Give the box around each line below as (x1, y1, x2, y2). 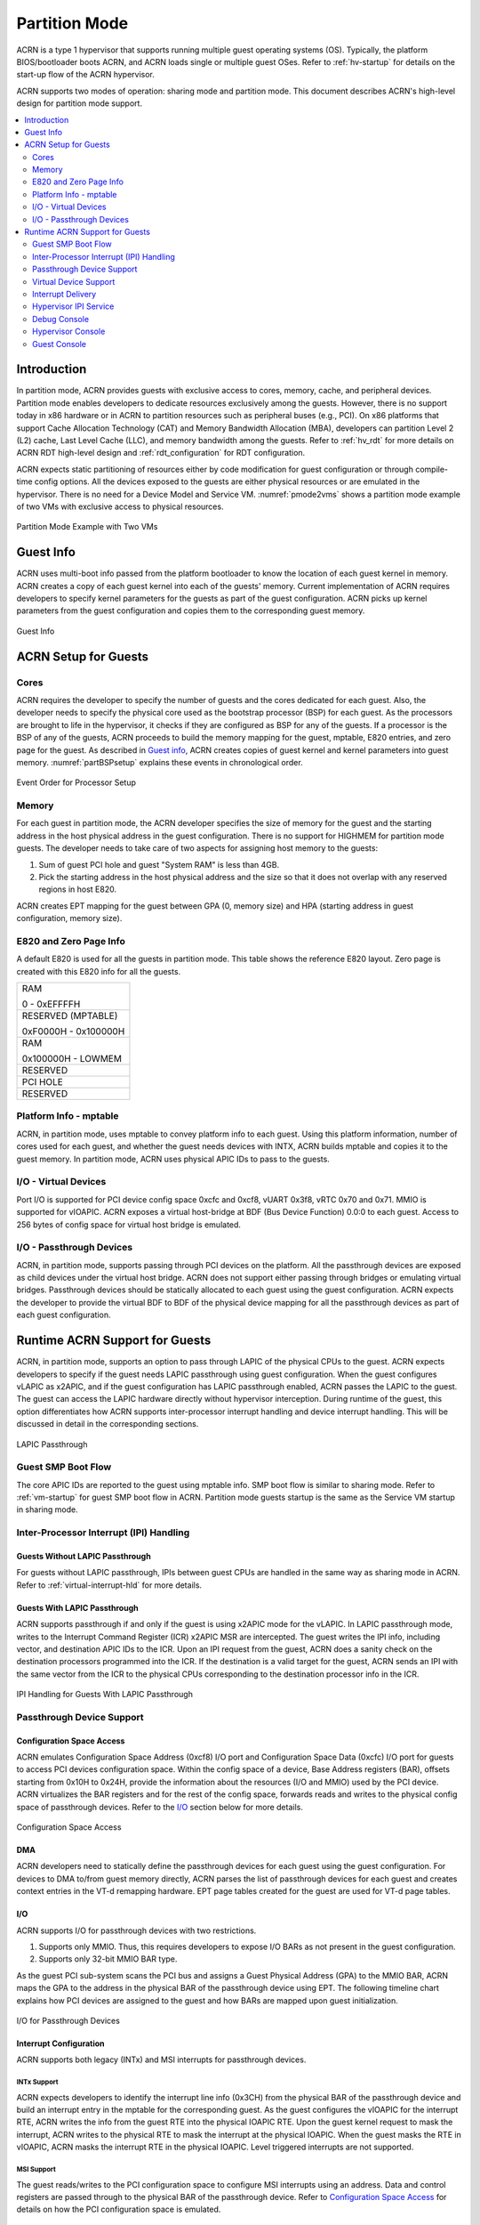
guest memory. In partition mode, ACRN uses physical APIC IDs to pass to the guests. (16, 1153, 331, 1164)
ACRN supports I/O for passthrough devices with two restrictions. (16, 1925, 257, 1936)
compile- (414, 464, 449, 474)
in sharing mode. (16, 1504, 79, 1515)
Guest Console (32, 338, 87, 349)
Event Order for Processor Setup (16, 777, 137, 788)
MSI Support (16, 2165, 57, 2174)
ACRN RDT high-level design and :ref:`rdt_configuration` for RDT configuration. (16, 448, 306, 458)
